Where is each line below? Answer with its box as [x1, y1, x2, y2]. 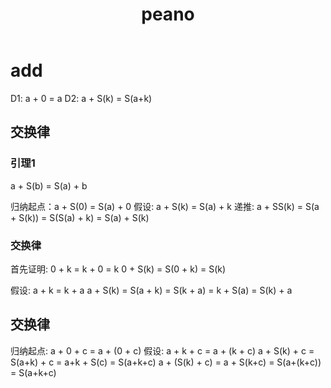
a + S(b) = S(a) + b [10, 179, 88, 192]
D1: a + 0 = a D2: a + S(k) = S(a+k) [10, 92, 153, 104]
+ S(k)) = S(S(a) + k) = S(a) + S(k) [10, 211, 150, 223]
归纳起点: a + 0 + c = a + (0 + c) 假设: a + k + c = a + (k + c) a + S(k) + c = [10, 344, 315, 357]
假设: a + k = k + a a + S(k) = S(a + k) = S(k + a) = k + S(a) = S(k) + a [10, 284, 293, 296]
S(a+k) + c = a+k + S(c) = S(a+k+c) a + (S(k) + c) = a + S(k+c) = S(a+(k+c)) [10, 356, 322, 368]
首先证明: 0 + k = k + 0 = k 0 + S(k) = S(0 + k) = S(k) [10, 263, 227, 275]
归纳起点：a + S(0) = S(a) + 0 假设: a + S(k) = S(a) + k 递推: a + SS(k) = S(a [10, 200, 320, 212]
